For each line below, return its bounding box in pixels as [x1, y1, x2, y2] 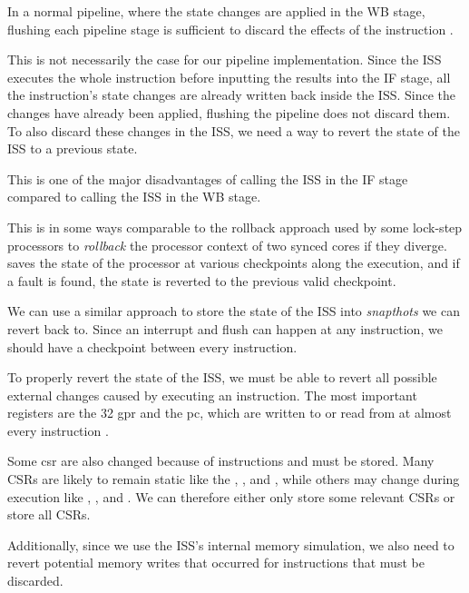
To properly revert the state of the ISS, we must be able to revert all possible [7, 368, 437, 387]
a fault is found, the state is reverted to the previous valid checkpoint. [7, 271, 396, 290]
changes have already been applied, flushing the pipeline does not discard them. [7, 103, 451, 122]
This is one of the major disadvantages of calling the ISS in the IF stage [7, 169, 408, 188]
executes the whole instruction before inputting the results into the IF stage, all [7, 67, 451, 86]
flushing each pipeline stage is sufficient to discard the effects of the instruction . [7, 19, 454, 38]
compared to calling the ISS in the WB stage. [7, 187, 261, 206]
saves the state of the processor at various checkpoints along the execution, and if [7, 253, 460, 272]
